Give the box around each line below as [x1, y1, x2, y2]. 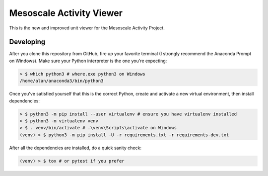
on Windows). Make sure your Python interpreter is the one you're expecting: [9, 58, 167, 64]
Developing [9, 38, 46, 46]
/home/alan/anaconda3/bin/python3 [19, 78, 104, 84]
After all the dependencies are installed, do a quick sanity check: [9, 145, 141, 151]
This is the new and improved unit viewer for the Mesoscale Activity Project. [9, 25, 165, 31]
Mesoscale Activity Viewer [9, 7, 123, 18]
